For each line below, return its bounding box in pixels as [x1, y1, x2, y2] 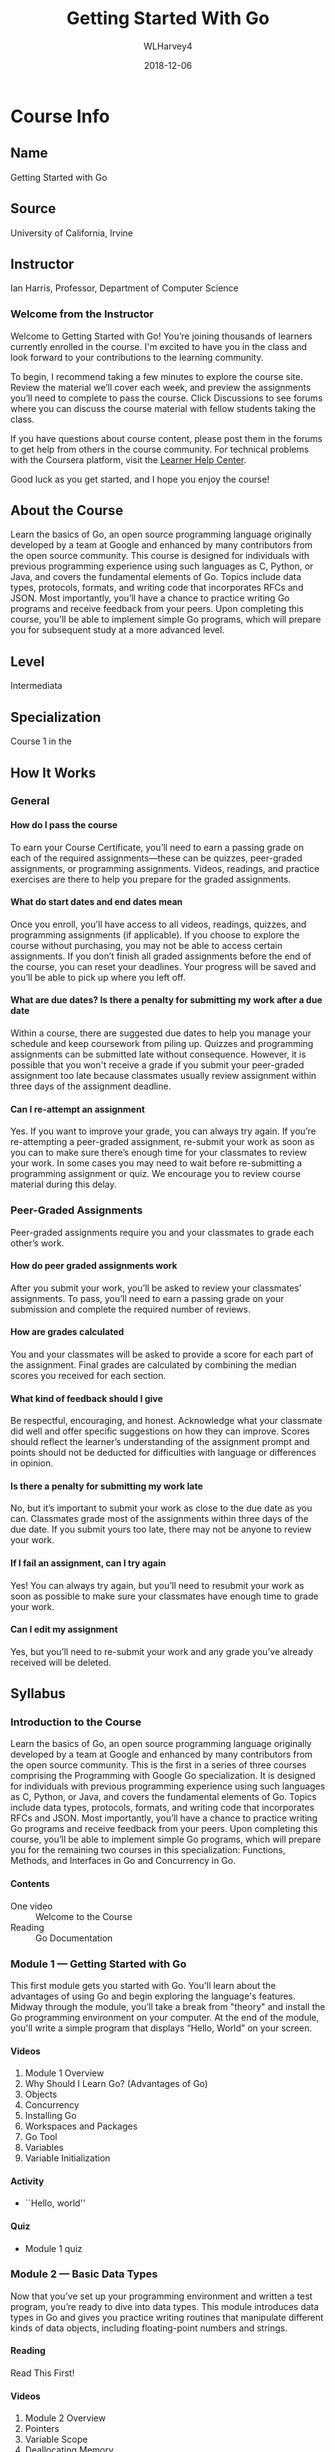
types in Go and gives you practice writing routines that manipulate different [10, 2311, 324, 2323]
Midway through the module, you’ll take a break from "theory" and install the [10, 2000, 326, 2012]
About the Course [10, 502, 124, 519]
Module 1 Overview [24, 2067, 105, 2079]
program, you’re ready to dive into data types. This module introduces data [10, 2300, 320, 2312]
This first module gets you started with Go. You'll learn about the [10, 1979, 277, 1991]
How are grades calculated [10, 1326, 125, 1338]
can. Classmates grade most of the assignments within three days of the [10, 1513, 309, 1525]
